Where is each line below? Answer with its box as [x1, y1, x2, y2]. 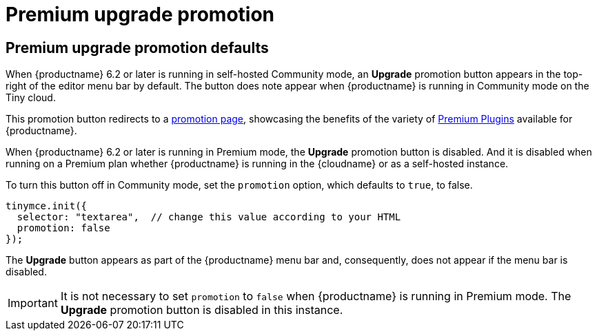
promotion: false [17, 222, 110, 234]
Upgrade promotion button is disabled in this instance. [60, 303, 343, 317]
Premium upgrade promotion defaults [6, 39, 269, 56]
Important [8, 296, 58, 311]
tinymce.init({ [6, 200, 88, 212]
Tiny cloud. [6, 92, 56, 104]
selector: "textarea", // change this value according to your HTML [17, 211, 401, 223]
